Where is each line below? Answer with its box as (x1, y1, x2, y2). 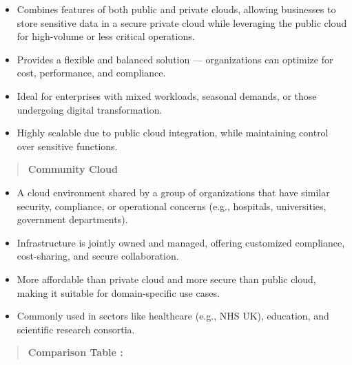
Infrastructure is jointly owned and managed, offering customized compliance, (17, 235, 345, 249)
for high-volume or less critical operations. (17, 29, 195, 43)
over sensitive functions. (17, 138, 118, 153)
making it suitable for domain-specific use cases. (17, 285, 220, 300)
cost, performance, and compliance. (17, 65, 166, 80)
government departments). (17, 212, 128, 227)
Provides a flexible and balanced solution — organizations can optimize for (17, 52, 333, 66)
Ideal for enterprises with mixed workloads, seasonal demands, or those (17, 88, 317, 103)
